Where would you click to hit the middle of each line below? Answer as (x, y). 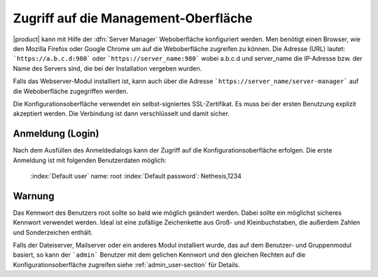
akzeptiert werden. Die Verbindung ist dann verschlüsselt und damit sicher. (121, 114)
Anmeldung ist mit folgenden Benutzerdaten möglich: (90, 160)
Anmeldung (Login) (56, 134)
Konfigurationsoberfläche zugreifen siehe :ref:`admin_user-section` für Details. (127, 264)
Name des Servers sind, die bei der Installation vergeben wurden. (107, 68)
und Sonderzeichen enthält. (53, 232)
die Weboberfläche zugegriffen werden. (71, 91)
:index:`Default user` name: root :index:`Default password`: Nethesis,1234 (136, 176)
